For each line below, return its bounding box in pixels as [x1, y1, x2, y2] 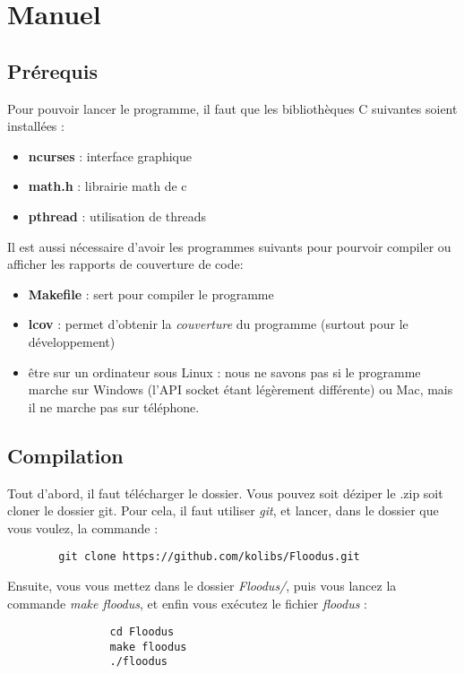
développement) [28, 332, 116, 350]
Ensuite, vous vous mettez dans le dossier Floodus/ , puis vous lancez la [7, 575, 397, 594]
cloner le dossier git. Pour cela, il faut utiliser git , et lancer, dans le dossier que [7, 501, 439, 520]
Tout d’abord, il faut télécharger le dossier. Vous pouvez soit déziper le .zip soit [7, 483, 443, 502]
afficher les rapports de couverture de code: [7, 255, 244, 273]
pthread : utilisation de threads [28, 206, 207, 225]
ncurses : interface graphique [28, 146, 192, 165]
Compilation [7, 441, 124, 469]
